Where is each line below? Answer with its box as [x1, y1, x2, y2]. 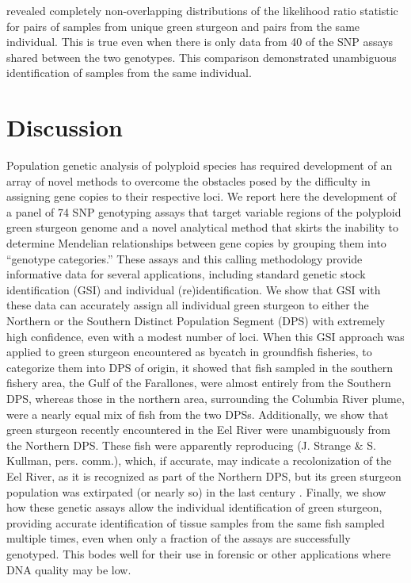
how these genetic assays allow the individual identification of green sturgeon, [6, 499, 382, 516]
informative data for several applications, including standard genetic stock [6, 266, 366, 282]
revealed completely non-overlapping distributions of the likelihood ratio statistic [6, 2, 398, 18]
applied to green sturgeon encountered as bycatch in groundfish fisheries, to [6, 343, 372, 360]
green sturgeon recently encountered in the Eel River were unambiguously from [6, 421, 390, 438]
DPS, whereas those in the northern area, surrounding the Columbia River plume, [6, 390, 405, 406]
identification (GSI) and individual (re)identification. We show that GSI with [6, 281, 381, 297]
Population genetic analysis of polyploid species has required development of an [6, 157, 393, 174]
